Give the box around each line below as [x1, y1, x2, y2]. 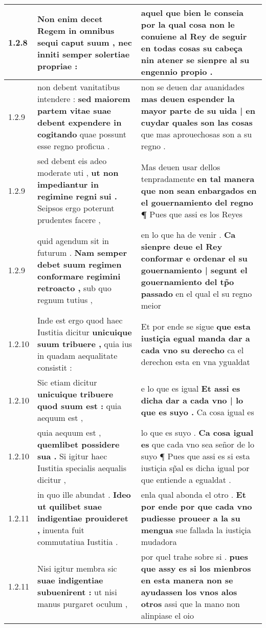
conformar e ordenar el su [141, 252, 248, 264]
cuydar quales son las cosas [141, 116, 253, 128]
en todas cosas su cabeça [141, 42, 242, 54]
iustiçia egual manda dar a [141, 332, 250, 344]
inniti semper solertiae [37, 48, 130, 60]
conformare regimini [37, 270, 121, 282]
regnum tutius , [37, 293, 93, 306]
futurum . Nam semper [37, 246, 127, 258]
